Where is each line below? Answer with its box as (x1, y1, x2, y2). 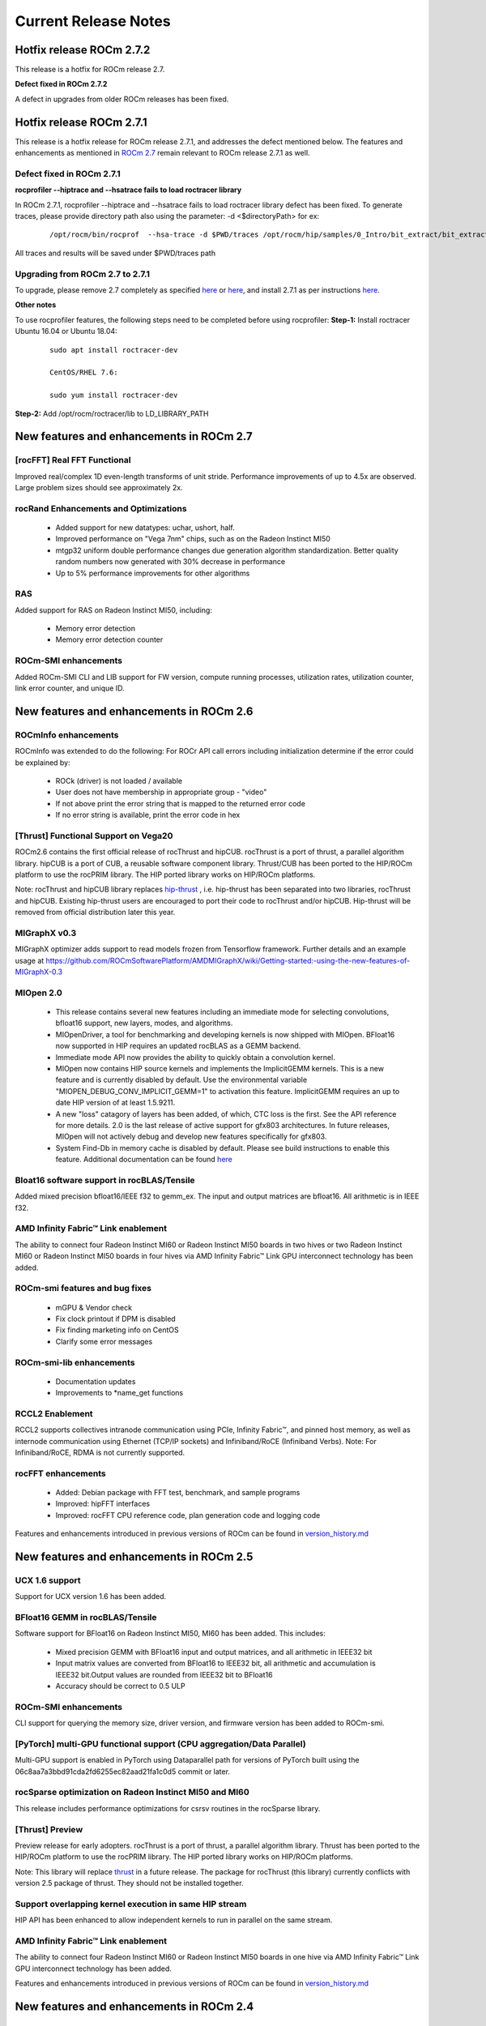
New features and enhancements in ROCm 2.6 (15, 704, 254, 718)
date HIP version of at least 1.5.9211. (55, 1098, 176, 1108)
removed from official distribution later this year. (15, 908, 176, 917)
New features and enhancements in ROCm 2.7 (15, 430, 253, 443)
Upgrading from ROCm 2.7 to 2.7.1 (15, 268, 150, 280)
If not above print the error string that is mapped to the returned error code (55, 798, 305, 808)
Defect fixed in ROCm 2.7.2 (15, 79, 108, 89)
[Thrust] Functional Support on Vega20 (15, 830, 173, 841)
